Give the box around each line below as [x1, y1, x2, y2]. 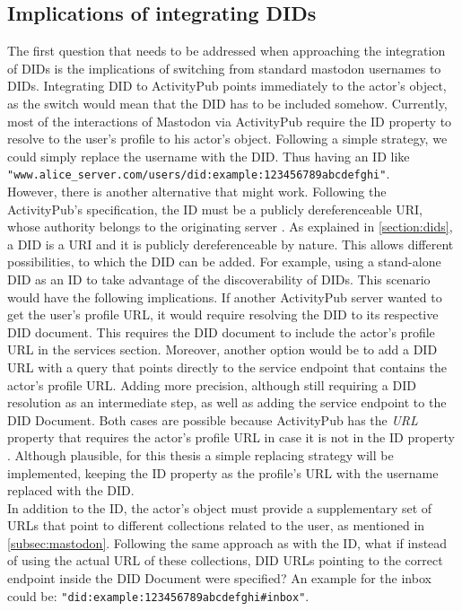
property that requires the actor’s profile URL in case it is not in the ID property [7, 428, 455, 447]
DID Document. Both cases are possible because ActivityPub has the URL [7, 410, 418, 429]
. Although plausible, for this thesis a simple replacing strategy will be [7, 445, 394, 464]
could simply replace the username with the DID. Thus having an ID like [7, 146, 410, 165]
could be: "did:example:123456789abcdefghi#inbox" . [7, 586, 309, 605]
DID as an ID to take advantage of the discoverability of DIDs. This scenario [7, 269, 431, 288]
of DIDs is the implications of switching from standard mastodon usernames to [7, 58, 441, 77]
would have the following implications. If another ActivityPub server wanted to [7, 287, 442, 306]
